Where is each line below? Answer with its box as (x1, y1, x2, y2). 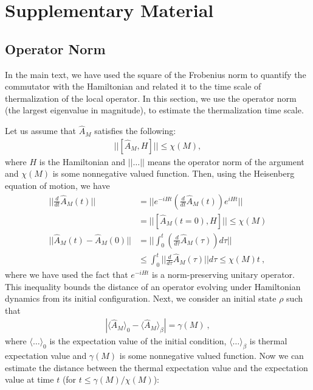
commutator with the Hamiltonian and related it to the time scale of (5, 80, 261, 93)
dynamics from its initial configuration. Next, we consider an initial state (5, 292, 277, 305)
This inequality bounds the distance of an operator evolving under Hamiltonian (5, 280, 301, 292)
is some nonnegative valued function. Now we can (119, 349, 304, 362)
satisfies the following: (94, 124, 176, 137)
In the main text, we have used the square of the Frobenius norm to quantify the (5, 68, 306, 80)
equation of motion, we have (5, 179, 110, 191)
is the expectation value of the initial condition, (49, 335, 227, 347)
